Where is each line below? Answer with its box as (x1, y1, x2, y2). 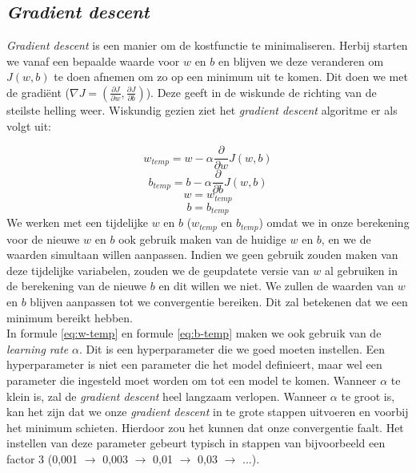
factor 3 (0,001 (6, 450, 78, 467)
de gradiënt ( (6, 83, 70, 100)
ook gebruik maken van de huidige (118, 230, 286, 247)
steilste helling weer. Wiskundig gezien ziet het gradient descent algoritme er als (6, 101, 398, 118)
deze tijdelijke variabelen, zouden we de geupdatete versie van (6, 261, 310, 278)
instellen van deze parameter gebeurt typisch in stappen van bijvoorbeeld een (6, 435, 386, 451)
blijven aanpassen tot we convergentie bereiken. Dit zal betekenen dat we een (30, 293, 408, 310)
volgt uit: (6, 117, 52, 134)
